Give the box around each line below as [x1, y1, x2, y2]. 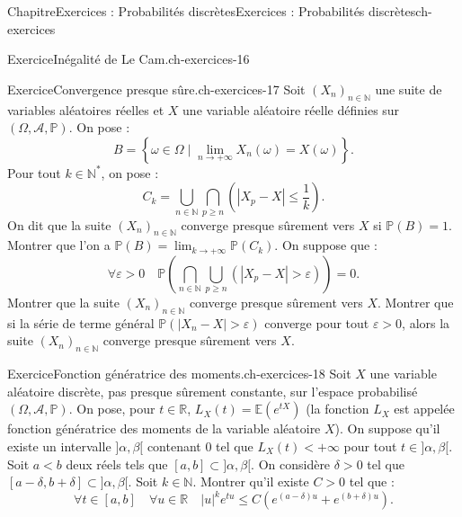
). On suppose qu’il [334, 419, 440, 438]
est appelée [394, 399, 455, 418]
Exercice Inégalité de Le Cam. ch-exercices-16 [7, 49, 250, 68]
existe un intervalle [7, 436, 111, 455]
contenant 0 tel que [147, 436, 253, 455]
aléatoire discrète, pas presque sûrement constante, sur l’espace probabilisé [7, 381, 418, 400]
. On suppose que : [274, 236, 378, 254]
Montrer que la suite [7, 292, 120, 311]
